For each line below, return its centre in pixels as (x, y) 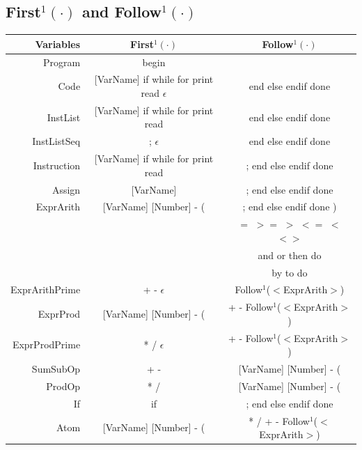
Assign (66, 189)
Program (62, 62)
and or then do (290, 255)
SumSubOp (56, 369)
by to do (290, 272)
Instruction (57, 165)
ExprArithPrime (46, 289)
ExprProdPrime (46, 344)
